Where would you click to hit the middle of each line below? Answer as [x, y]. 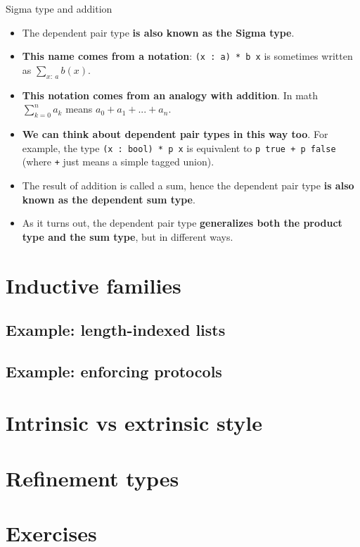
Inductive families [94, 285]
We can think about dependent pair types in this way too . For [175, 134]
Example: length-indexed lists [116, 330]
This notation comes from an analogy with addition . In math [170, 95]
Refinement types [92, 478]
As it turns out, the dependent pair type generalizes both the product [182, 223]
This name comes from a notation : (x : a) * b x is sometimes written [187, 56]
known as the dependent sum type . [109, 199]
